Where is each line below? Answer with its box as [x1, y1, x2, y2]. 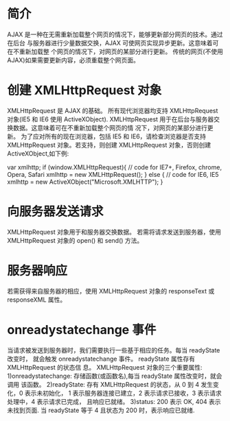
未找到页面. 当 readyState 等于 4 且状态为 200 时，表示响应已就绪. [7, 406, 195, 414]
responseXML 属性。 [7, 296, 67, 304]
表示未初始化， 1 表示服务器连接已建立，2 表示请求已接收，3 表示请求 [24, 389, 222, 397]
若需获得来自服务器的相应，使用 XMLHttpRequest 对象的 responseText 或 [7, 287, 215, 295]
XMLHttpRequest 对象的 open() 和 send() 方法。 [7, 236, 143, 244]
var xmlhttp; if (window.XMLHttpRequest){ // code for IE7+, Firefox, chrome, [7, 163, 222, 171]
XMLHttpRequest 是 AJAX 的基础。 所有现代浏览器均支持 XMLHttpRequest [7, 106, 218, 115]
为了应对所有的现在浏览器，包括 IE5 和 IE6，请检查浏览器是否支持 [20, 132, 207, 141]
